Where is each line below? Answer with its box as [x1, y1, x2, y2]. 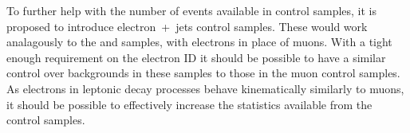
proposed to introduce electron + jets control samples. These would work [6, 18, 368, 34]
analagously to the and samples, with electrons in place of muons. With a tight [6, 33, 392, 50]
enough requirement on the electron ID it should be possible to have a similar [6, 49, 386, 65]
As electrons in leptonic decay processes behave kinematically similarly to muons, [6, 80, 404, 96]
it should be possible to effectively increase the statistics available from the [6, 96, 373, 112]
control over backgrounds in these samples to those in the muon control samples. [6, 65, 400, 81]
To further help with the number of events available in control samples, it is [6, 2, 377, 18]
